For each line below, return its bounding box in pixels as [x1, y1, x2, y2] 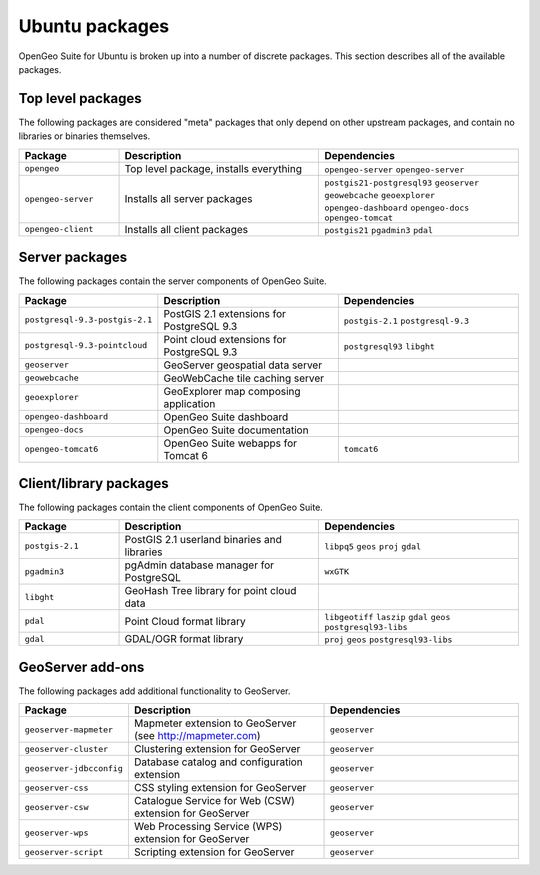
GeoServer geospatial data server [163, 358, 323, 372]
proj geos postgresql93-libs [324, 635, 453, 645]
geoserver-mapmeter [24, 724, 114, 735]
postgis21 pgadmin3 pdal [324, 225, 434, 235]
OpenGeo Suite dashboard [163, 410, 289, 424]
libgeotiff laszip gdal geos [324, 612, 451, 623]
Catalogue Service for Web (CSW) [133, 794, 295, 808]
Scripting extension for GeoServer [133, 845, 295, 859]
